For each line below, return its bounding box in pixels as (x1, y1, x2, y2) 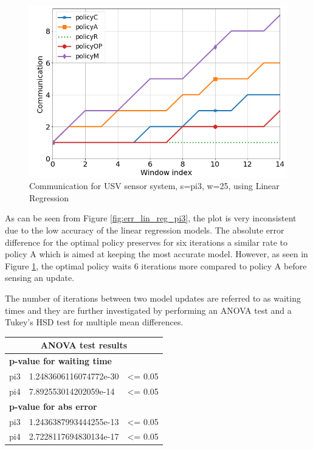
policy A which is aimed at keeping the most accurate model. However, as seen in (5, 247, 308, 260)
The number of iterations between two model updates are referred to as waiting (5, 292, 301, 304)
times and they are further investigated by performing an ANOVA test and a (5, 303, 292, 316)
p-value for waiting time (9, 355, 112, 367)
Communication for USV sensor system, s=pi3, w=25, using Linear (29, 179, 280, 192)
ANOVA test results (40, 339, 128, 351)
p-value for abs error (9, 400, 97, 412)
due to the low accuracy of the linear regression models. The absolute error (5, 224, 284, 237)
